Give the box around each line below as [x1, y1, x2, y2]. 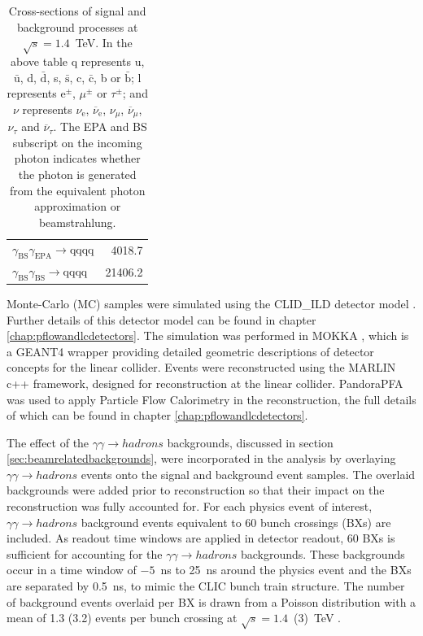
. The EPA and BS [53, 118, 147, 135]
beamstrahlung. [38, 213, 116, 230]
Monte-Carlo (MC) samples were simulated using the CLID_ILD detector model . [7, 294, 416, 311]
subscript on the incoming [12, 133, 142, 150]
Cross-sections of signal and [8, 2, 146, 19]
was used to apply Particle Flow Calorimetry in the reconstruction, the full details [7, 390, 416, 407]
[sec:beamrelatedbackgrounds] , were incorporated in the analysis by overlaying [7, 450, 396, 467]
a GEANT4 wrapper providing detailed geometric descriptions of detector [7, 342, 374, 359]
